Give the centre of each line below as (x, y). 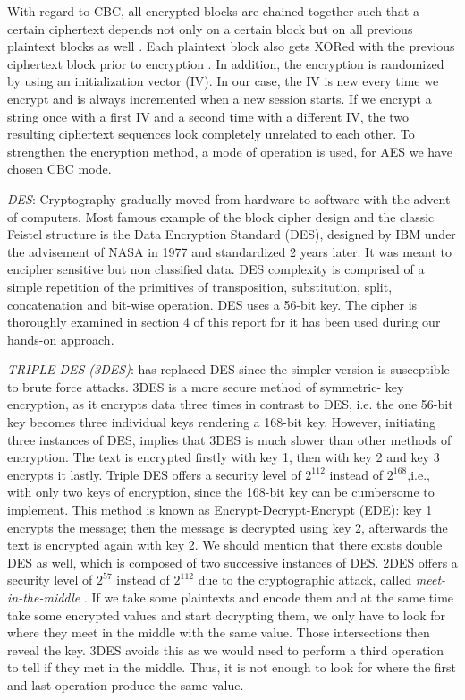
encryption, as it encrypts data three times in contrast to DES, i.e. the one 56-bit (230, 404)
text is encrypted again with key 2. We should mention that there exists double (225, 545)
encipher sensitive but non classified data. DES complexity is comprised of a (216, 269)
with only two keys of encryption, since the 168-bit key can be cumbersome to (221, 492)
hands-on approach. (61, 339)
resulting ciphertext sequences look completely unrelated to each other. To (211, 134)
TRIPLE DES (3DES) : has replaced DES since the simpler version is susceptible (228, 369)
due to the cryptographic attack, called (305, 580)
